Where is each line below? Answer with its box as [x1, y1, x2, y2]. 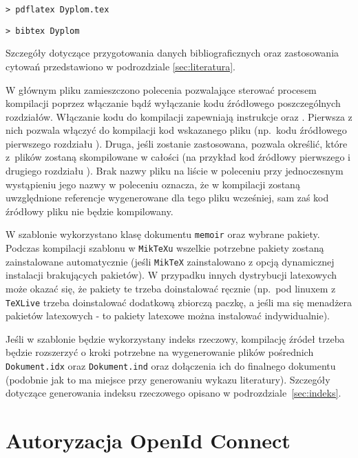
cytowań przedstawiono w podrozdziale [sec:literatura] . [6, 59, 236, 73]
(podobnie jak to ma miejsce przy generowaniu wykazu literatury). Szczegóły [6, 372, 330, 386]
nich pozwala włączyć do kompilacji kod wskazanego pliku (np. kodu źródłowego [6, 123, 347, 137]
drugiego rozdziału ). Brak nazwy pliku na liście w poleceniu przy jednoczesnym [6, 163, 344, 178]
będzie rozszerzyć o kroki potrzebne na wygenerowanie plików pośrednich [6, 345, 314, 359]
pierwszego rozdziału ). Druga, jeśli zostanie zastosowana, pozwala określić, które [6, 136, 348, 150]
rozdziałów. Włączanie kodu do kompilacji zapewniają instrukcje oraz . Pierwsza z [6, 109, 352, 123]
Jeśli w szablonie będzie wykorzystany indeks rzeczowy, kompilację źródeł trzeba [6, 331, 345, 346]
